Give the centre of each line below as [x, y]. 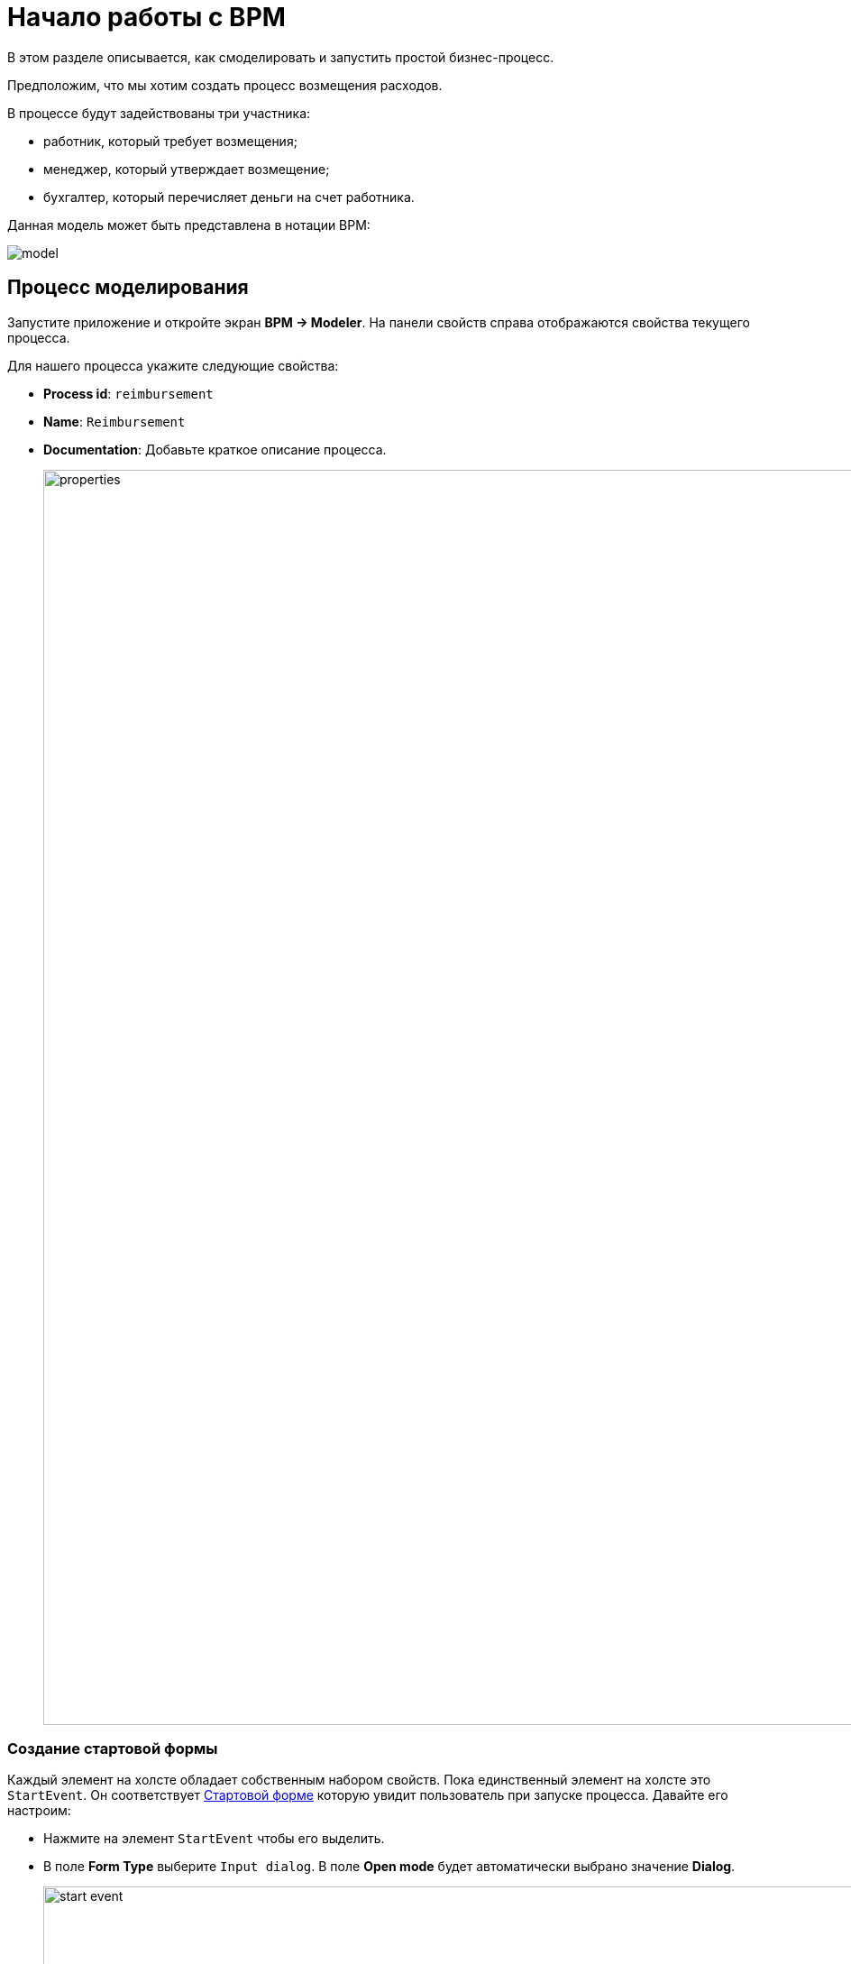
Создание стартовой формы [113, 1748]
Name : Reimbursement [114, 421]
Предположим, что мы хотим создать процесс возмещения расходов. [225, 85]
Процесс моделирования [128, 288]
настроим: [39, 1811]
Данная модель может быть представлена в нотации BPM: [189, 225]
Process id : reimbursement [128, 393]
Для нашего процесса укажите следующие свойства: [173, 365]
